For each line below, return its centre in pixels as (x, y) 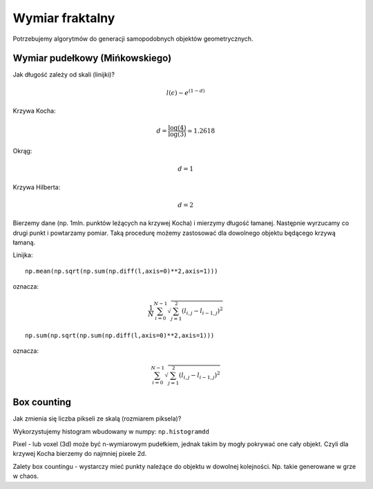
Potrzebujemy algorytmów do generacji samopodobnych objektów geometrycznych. (133, 39)
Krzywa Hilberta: (37, 187)
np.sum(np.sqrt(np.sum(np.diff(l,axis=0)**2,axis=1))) (120, 335)
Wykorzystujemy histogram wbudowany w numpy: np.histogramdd (111, 431)
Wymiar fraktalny (64, 18)
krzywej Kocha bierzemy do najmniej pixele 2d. (80, 454)
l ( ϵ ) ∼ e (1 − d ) (185, 92)
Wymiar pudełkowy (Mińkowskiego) (92, 58)
